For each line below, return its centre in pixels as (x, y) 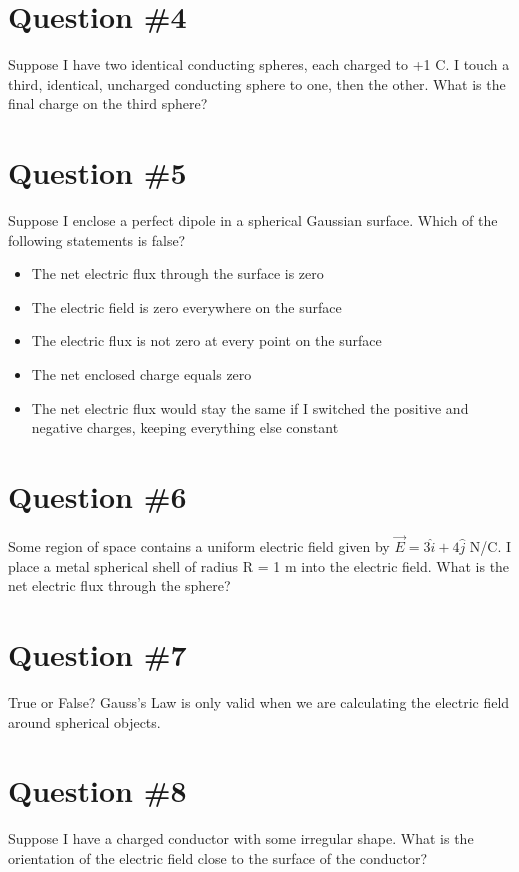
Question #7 (97, 654)
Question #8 (97, 790)
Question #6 (97, 495)
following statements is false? (97, 239)
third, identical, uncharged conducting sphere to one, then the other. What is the (257, 83)
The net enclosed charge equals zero (141, 374)
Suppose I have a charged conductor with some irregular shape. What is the (241, 838)
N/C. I (490, 546)
